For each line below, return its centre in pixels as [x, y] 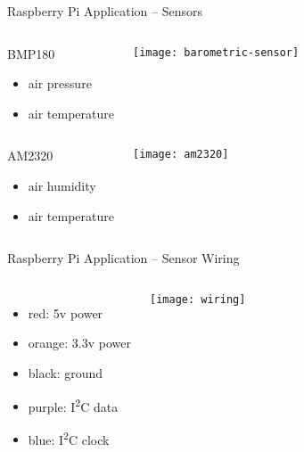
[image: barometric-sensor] [216, 52]
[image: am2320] [181, 155]
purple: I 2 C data [73, 405]
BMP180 [31, 53]
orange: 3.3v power [79, 343]
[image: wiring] [198, 299]
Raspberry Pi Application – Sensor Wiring [123, 258]
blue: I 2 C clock [69, 438]
